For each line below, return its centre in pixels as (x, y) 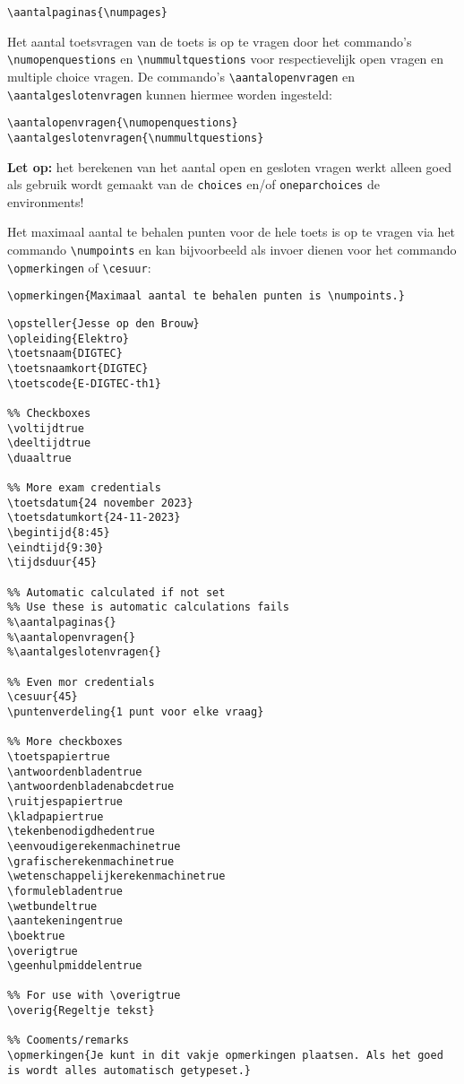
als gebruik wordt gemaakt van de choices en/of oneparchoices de (193, 184)
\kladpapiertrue (56, 816)
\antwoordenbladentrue (75, 772)
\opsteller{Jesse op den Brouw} (103, 323)
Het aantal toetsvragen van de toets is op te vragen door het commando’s (210, 41)
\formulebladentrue (65, 891)
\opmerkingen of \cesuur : (79, 267)
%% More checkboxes (65, 742)
